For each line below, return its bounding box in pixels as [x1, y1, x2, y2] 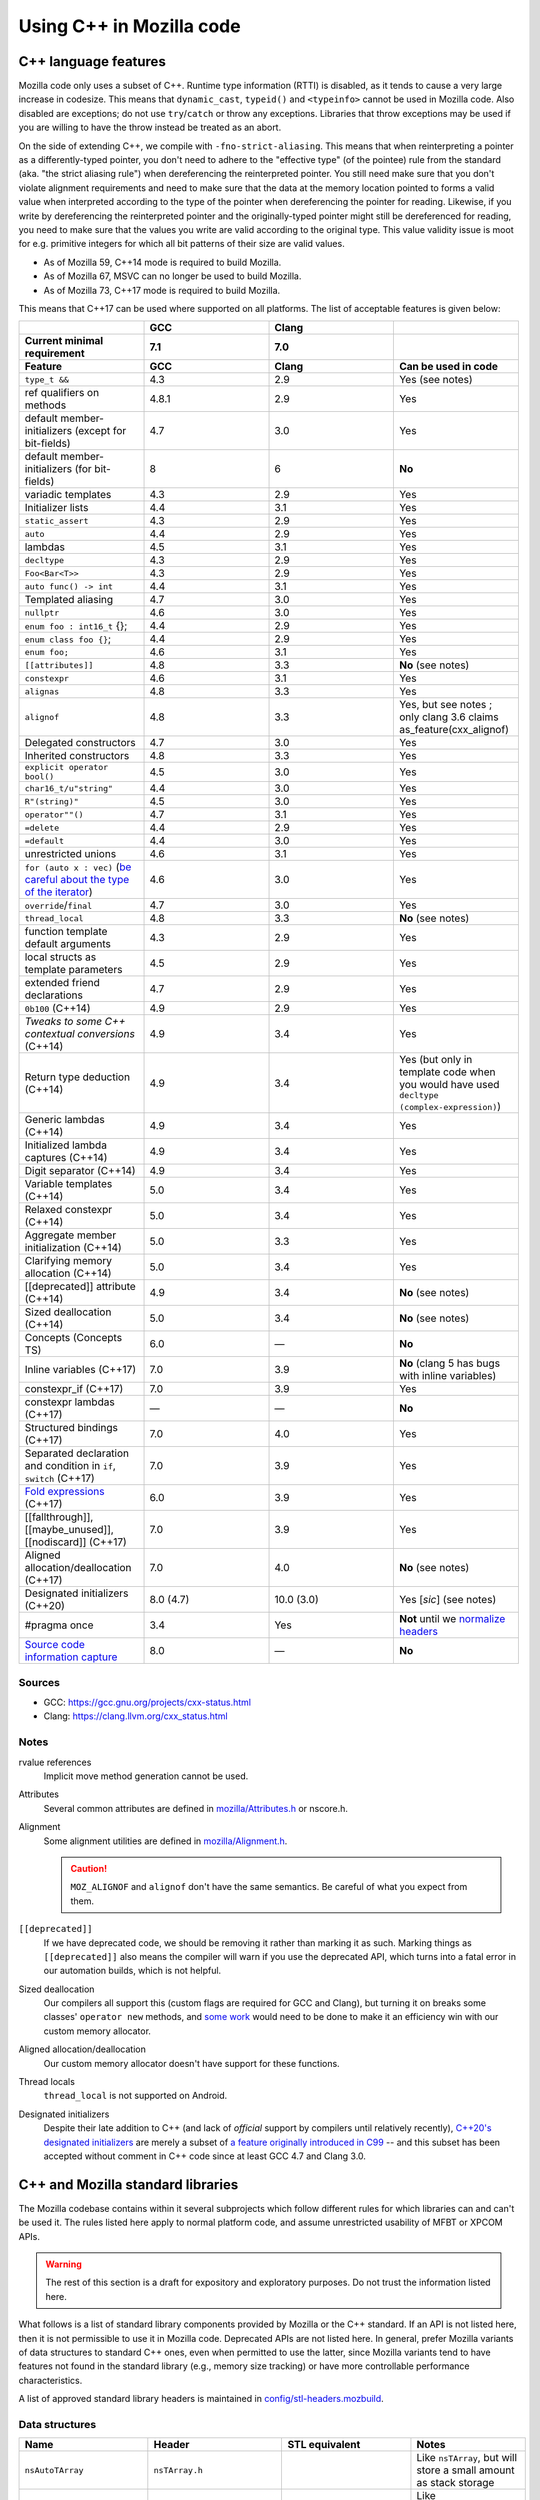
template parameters [24, 963, 123, 977]
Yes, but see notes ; [398, 698, 493, 712]
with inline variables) [398, 1369, 497, 1383]
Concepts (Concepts [24, 1331, 123, 1345]
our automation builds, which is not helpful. [43, 1965, 222, 1977]
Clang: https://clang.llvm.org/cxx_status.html [43, 1710, 229, 1722]
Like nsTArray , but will [416, 2451, 518, 2465]
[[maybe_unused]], [24, 1523, 114, 1537]
